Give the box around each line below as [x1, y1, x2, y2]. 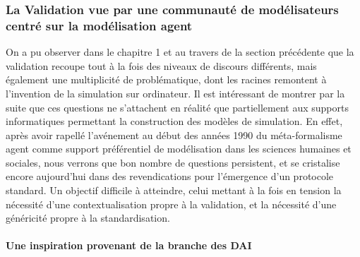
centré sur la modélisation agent [6, 16, 193, 34]
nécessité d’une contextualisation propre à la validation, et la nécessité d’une [6, 196, 337, 211]
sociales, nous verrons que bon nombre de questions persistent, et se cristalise [6, 155, 340, 169]
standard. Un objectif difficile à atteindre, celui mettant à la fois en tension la [6, 183, 342, 198]
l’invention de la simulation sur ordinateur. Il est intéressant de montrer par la [6, 85, 345, 100]
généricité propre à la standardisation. [6, 210, 170, 225]
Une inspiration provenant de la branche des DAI [6, 238, 252, 253]
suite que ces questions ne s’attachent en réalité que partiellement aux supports [6, 100, 349, 114]
